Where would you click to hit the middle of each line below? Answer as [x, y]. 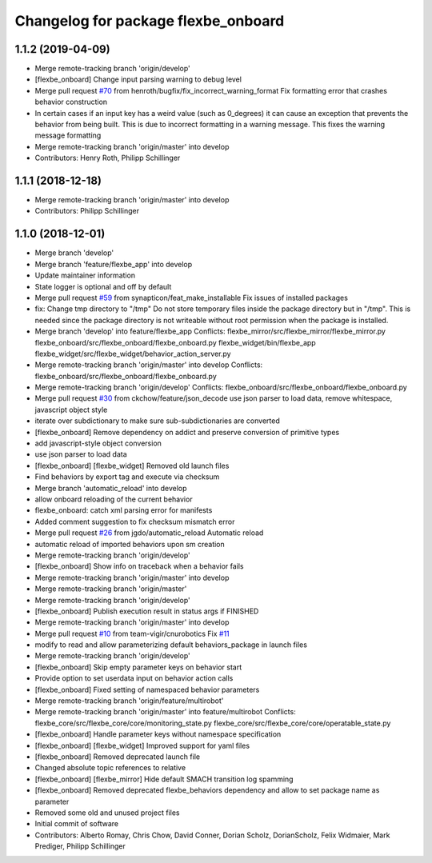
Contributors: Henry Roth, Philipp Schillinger [108, 158]
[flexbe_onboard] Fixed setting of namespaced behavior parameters [147, 689]
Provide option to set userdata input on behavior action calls [134, 678]
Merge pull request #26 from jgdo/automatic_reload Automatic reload [149, 533]
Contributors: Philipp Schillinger [87, 211]
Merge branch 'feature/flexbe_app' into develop [114, 264]
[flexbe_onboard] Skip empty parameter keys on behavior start [138, 667]
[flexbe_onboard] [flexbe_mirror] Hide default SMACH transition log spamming [164, 779]
